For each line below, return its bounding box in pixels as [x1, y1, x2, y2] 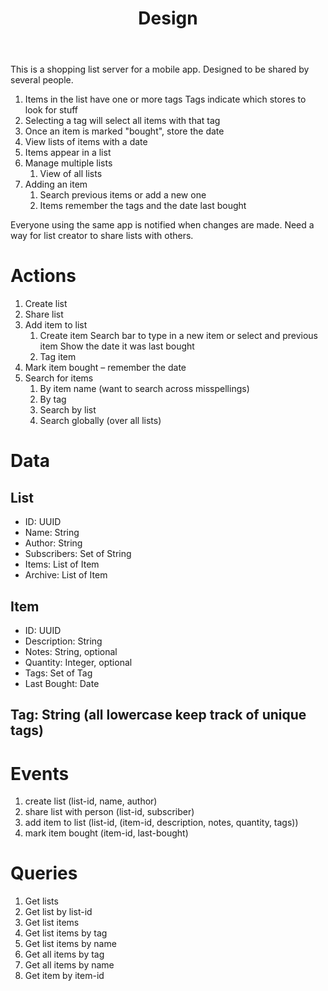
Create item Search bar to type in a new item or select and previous [39, 330, 318, 342]
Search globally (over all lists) [39, 415, 162, 427]
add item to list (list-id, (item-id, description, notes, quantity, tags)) [24, 817, 299, 829]
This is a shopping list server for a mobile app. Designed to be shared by [10, 63, 310, 76]
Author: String [24, 537, 83, 549]
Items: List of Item [24, 558, 100, 571]
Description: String [24, 635, 103, 647]
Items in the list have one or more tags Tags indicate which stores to [24, 93, 307, 106]
